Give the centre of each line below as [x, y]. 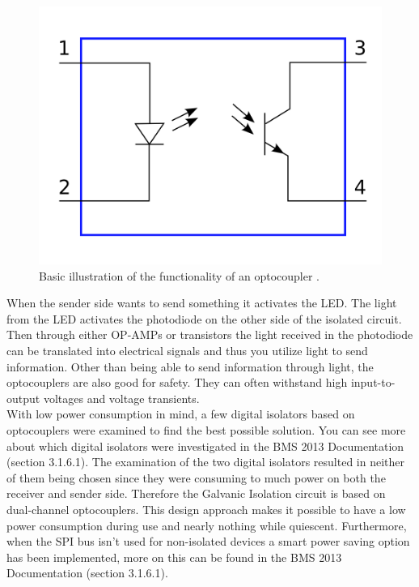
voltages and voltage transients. [121, 398]
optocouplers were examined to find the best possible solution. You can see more [206, 429]
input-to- [373, 382]
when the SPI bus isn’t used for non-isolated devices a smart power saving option [208, 541]
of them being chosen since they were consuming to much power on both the [196, 477]
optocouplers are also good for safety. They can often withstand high [177, 382]
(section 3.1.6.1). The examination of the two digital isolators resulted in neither [205, 462]
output [23, 398]
